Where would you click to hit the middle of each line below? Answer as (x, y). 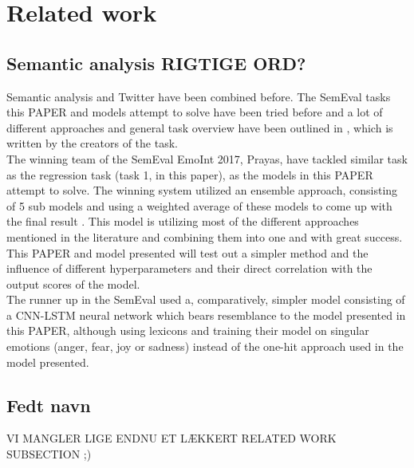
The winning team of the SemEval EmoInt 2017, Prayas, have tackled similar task (207, 158)
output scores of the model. (73, 283)
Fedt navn (49, 405)
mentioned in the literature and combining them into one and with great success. (205, 236)
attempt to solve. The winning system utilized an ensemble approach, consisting (202, 190)
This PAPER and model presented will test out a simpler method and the (187, 252)
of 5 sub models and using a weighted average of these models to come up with (199, 205)
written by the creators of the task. (92, 143)
